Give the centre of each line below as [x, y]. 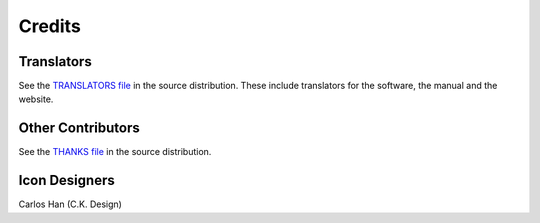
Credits [50, 26]
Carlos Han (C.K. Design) [70, 204]
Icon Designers [66, 180]
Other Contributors [79, 128]
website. [36, 99]
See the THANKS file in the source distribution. [115, 152]
